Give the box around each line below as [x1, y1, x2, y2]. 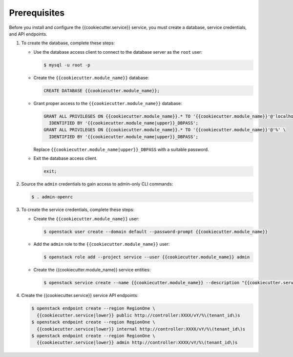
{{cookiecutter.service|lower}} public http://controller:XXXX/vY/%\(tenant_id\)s [37, 313, 240, 318]
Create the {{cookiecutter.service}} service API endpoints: [21, 293, 139, 298]
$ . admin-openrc [31, 194, 73, 200]
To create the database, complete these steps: [21, 40, 115, 46]
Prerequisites [9, 7, 65, 18]
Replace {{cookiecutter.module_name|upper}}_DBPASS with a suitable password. [33, 147, 209, 152]
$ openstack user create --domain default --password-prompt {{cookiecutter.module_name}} [43, 229, 268, 234]
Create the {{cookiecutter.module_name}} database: [33, 75, 149, 81]
